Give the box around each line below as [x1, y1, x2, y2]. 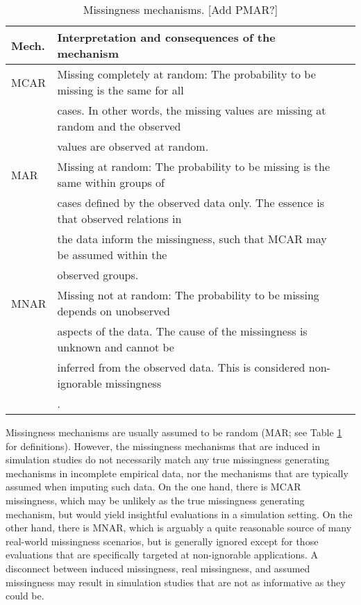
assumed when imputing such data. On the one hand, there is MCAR [6, 479, 301, 494]
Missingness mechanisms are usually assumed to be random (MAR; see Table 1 [6, 425, 342, 439]
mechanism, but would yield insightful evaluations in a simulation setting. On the [6, 506, 353, 521]
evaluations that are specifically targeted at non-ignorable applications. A [6, 547, 318, 562]
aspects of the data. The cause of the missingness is [57, 323, 308, 339]
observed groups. [57, 267, 139, 283]
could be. [6, 588, 44, 603]
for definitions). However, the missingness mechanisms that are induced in [6, 438, 320, 453]
